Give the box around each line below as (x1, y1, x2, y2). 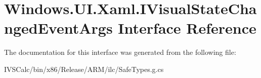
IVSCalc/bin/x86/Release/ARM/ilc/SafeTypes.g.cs (4, 63, 164, 74)
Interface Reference (118, 18, 256, 38)
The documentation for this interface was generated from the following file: (4, 47, 236, 57)
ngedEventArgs (4, 18, 113, 38)
